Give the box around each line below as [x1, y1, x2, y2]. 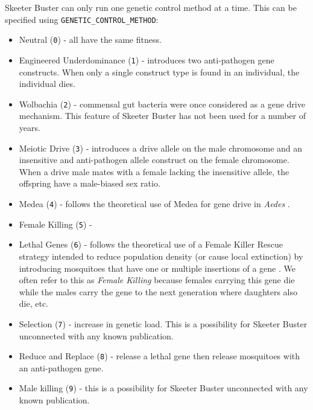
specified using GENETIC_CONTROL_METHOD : [5, 13, 159, 25]
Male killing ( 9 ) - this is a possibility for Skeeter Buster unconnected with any [19, 382, 308, 394]
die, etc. [19, 297, 49, 310]
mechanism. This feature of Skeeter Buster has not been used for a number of [19, 109, 306, 122]
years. [19, 121, 40, 133]
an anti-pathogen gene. [19, 361, 104, 374]
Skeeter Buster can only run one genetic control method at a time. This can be [5, 1, 297, 13]
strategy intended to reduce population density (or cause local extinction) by [19, 250, 303, 262]
